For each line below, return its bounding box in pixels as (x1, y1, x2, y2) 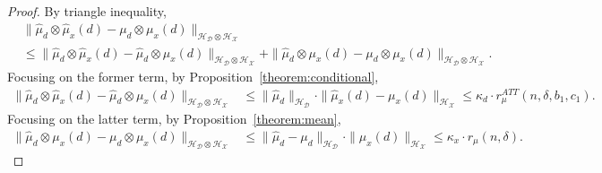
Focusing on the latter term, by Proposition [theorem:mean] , (7, 109, 341, 128)
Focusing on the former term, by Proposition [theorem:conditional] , (7, 66, 379, 85)
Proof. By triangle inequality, (7, 2, 167, 20)
